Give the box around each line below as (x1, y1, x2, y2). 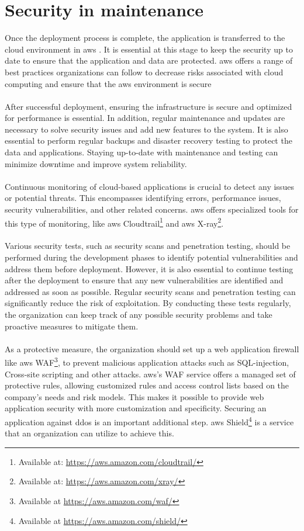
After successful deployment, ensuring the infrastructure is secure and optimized (5, 100, 292, 112)
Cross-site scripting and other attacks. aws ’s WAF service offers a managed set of (5, 367, 296, 380)
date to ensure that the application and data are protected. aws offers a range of (5, 54, 293, 67)
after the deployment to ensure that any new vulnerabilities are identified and (5, 274, 284, 286)
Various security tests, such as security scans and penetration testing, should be (5, 240, 291, 252)
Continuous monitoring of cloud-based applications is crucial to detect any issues (5, 180, 294, 192)
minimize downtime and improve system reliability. (5, 157, 187, 169)
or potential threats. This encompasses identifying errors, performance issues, (5, 192, 281, 204)
